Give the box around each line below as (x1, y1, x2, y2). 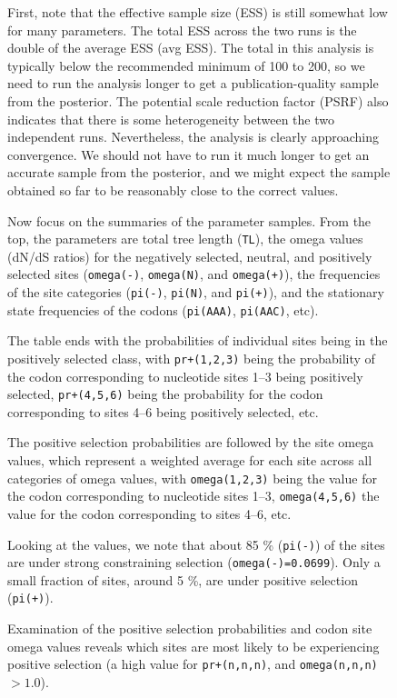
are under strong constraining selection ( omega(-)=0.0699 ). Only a (7, 553, 381, 572)
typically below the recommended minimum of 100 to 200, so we (7, 55, 365, 75)
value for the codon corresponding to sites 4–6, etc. (7, 504, 292, 523)
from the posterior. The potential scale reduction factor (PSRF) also (7, 91, 389, 110)
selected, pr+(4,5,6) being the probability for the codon (7, 384, 323, 404)
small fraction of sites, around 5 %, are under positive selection (7, 570, 358, 589)
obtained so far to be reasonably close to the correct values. (7, 180, 339, 199)
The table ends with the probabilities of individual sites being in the (7, 331, 388, 350)
